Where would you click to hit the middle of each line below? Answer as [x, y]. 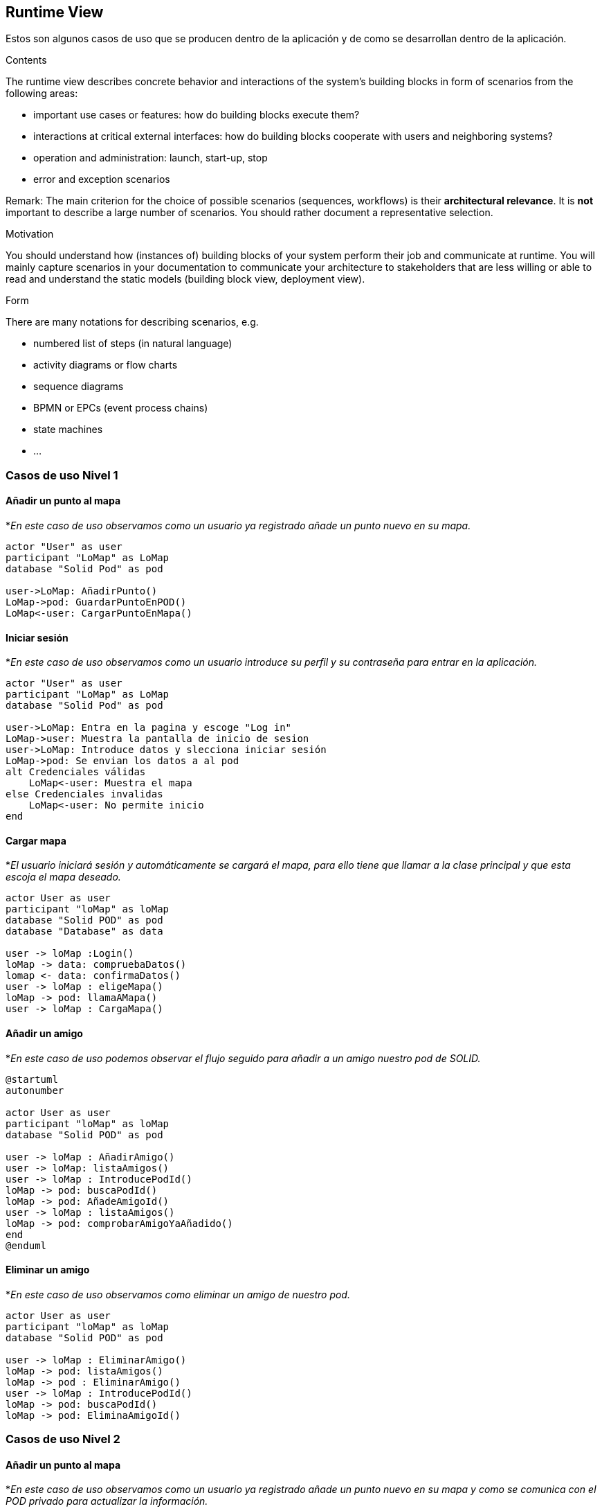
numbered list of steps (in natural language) [133, 344]
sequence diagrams [79, 387]
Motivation [30, 234]
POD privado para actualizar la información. [107, 1501]
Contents [26, 60]
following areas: [42, 94]
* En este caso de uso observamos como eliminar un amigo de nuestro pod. [178, 1294]
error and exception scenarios [102, 179]
